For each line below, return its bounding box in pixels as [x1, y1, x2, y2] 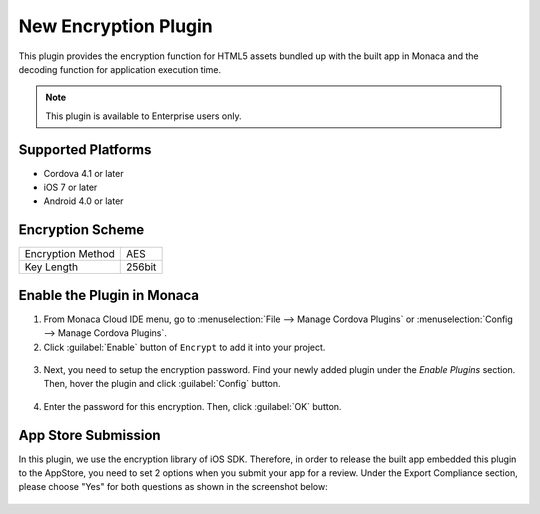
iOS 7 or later [43, 181, 98, 194]
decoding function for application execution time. [18, 63, 222, 75]
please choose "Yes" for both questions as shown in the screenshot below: [18, 481, 329, 493]
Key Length [24, 260, 79, 274]
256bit [126, 260, 157, 274]
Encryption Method [24, 247, 115, 261]
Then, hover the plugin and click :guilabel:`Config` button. [43, 378, 281, 390]
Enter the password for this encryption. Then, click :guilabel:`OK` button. [43, 400, 342, 412]
